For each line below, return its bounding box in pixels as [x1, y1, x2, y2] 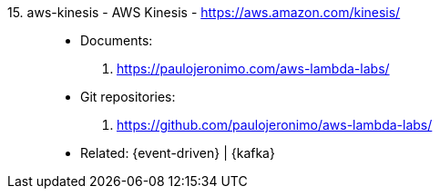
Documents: [80, 33, 153, 48]
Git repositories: [80, 89, 176, 104]
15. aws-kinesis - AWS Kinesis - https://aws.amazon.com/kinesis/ [7, 5, 401, 20]
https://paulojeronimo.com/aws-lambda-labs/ [117, 61, 390, 76]
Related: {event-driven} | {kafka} [80, 145, 275, 161]
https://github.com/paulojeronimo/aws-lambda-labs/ [117, 117, 433, 132]
